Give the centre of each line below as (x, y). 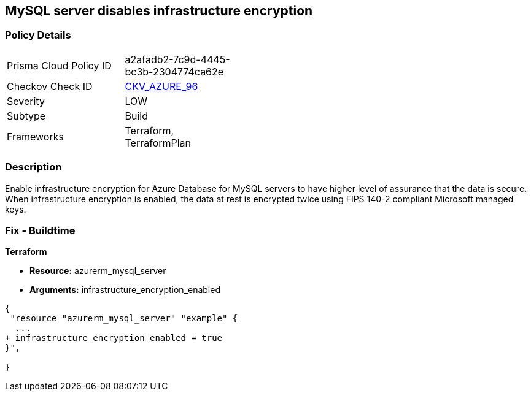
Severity (26, 101)
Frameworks (35, 136)
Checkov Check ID (50, 86)
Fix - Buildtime (40, 230)
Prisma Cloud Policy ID (59, 65)
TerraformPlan (158, 143)
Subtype (26, 116)
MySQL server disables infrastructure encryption (159, 11)
